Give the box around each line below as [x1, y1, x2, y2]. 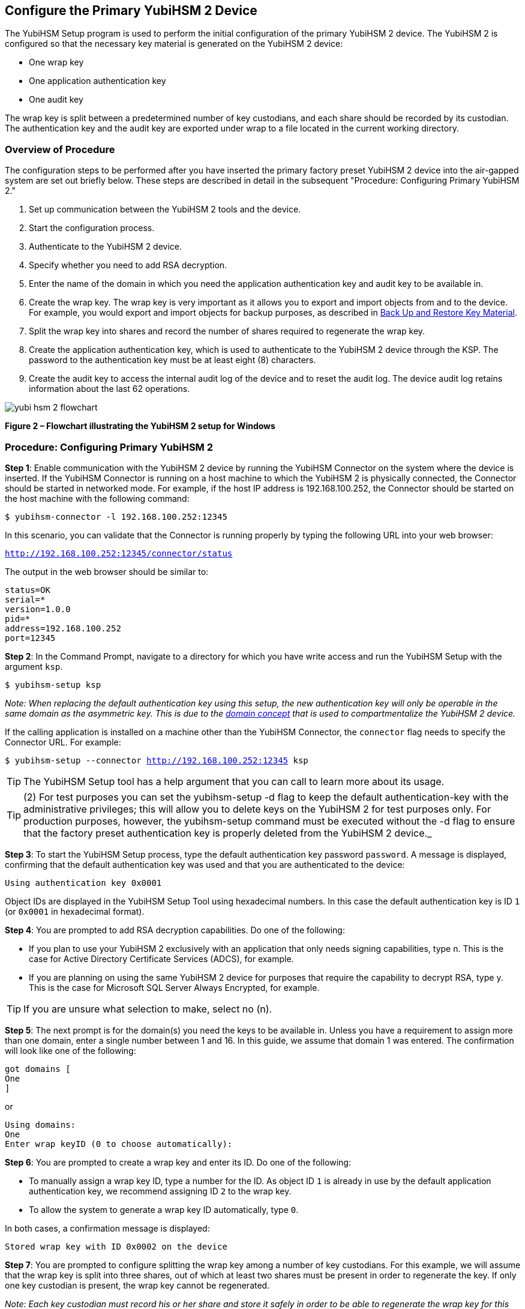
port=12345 [5, 633, 56, 643]
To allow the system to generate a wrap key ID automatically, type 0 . [29, 1204, 299, 1215]
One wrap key [29, 57, 84, 68]
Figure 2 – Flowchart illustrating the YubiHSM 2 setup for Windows [5, 421, 275, 432]
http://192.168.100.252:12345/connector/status [5, 548, 233, 558]
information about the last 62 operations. [29, 384, 190, 394]
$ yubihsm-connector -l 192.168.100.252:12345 [5, 511, 227, 522]
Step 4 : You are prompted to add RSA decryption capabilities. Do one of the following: [5, 924, 345, 935]
